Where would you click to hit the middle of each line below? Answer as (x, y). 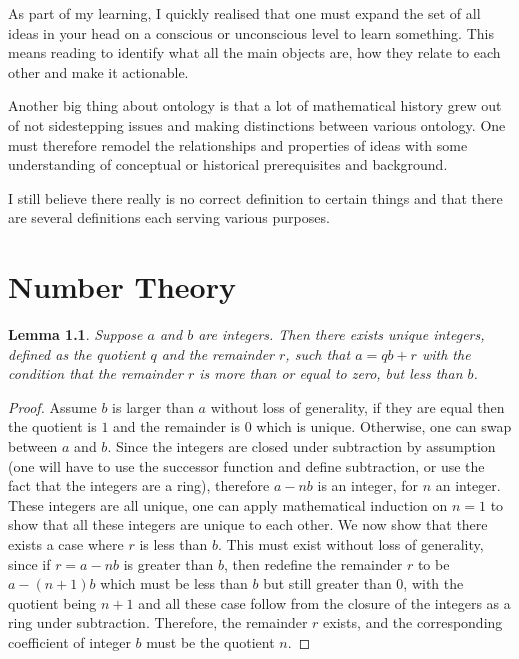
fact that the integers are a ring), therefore (139, 485)
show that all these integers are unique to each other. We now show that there (248, 524)
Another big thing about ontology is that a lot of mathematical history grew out (255, 105)
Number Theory (122, 286)
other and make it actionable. (98, 71)
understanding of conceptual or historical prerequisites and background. (228, 164)
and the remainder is (177, 426)
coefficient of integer (69, 641)
